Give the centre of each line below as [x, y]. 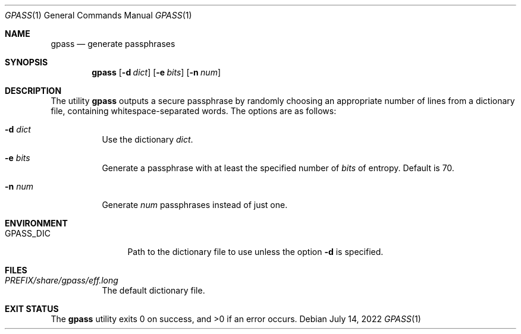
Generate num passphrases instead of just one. [195, 205]
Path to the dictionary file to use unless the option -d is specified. [255, 252]
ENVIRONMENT [36, 223]
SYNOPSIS [26, 62]
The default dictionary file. [153, 290]
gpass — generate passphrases [113, 44]
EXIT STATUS [32, 309]
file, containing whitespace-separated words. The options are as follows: [194, 111]
